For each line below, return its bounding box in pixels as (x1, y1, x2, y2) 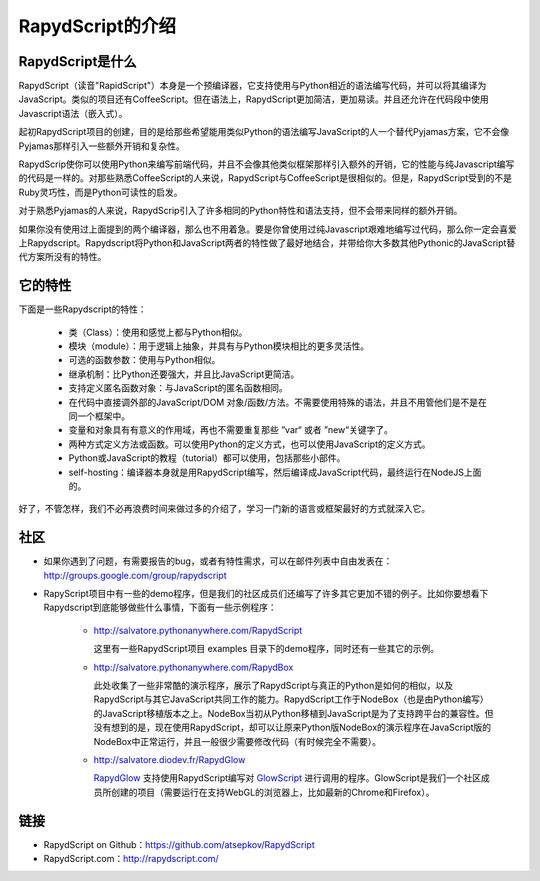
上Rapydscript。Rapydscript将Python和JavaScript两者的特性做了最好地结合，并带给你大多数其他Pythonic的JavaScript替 (18, 236, 516, 249)
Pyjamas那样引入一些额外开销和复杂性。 (18, 140, 185, 152)
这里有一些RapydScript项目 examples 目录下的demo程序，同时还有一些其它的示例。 (93, 643, 440, 655)
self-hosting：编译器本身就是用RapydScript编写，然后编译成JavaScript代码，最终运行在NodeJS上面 (68, 466, 482, 478)
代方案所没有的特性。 (18, 251, 107, 263)
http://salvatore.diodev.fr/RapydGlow (93, 753, 246, 765)
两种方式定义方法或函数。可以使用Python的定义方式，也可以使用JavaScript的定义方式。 (68, 438, 431, 450)
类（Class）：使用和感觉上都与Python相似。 (68, 326, 248, 338)
